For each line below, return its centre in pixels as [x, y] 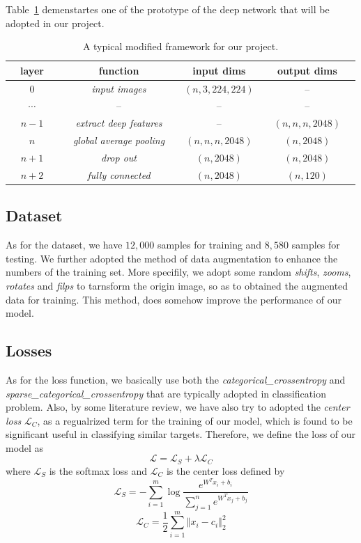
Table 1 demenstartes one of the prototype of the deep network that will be [168, 9]
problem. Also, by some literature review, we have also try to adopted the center [178, 407]
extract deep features [119, 123]
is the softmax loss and [98, 470]
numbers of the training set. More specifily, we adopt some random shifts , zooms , [178, 272]
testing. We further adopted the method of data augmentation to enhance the [172, 258]
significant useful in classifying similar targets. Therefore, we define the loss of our [181, 434]
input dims [219, 70]
